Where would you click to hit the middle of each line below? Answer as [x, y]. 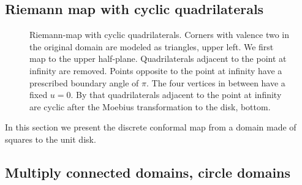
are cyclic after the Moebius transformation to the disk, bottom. [150, 106]
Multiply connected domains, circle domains [148, 172]
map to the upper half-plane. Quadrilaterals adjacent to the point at [158, 59]
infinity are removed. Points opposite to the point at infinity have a [156, 70]
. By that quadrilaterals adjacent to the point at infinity [176, 95]
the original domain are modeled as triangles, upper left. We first [152, 46]
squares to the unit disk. [51, 139]
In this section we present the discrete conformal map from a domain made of [151, 127]
